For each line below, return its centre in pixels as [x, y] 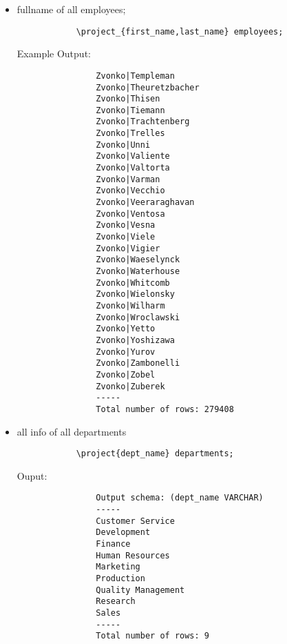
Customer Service [135, 521]
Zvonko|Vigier [128, 248]
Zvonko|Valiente [133, 156]
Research [116, 602]
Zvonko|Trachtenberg [143, 122]
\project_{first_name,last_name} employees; [180, 31]
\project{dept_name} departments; [155, 454]
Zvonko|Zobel [126, 374]
